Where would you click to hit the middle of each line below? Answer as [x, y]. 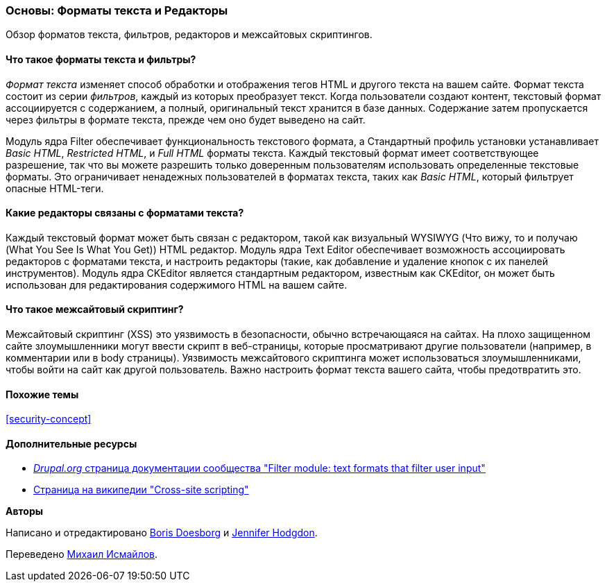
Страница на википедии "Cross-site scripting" [141, 490]
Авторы [25, 511]
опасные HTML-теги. [55, 188]
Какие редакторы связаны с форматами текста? [125, 213]
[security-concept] [49, 419]
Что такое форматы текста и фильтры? [101, 59]
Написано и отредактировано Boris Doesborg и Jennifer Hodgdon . [162, 533]
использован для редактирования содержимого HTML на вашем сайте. [177, 284]
